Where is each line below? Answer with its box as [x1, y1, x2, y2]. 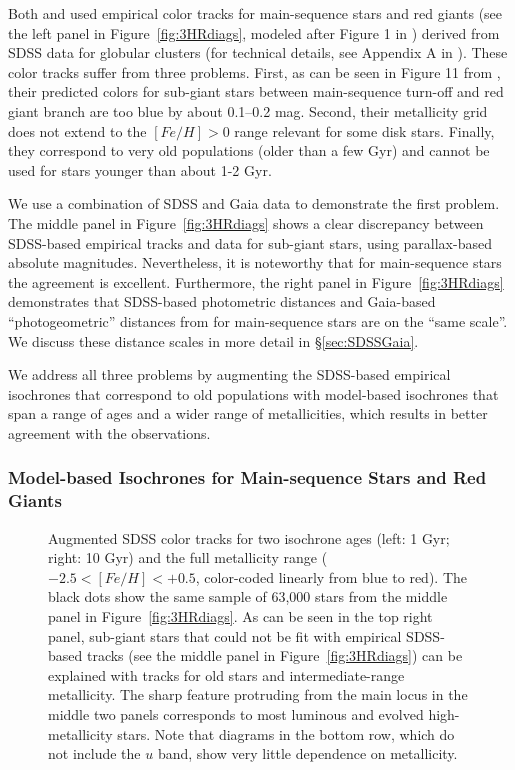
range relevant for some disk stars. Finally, [234, 120, 495, 141]
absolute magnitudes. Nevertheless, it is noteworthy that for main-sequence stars [8, 252, 502, 273]
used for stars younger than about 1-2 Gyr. [8, 159, 272, 180]
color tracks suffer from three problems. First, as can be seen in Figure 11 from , [8, 61, 501, 82]
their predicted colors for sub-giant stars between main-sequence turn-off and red [8, 81, 504, 102]
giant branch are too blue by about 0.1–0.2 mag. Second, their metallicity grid [8, 100, 488, 121]
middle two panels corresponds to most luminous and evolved [48, 703, 424, 724]
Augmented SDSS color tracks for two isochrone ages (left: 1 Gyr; [48, 527, 450, 548]
